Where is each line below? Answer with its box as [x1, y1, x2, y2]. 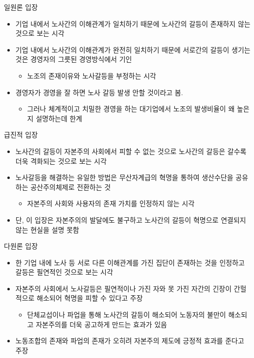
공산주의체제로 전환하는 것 [30, 181, 111, 192]
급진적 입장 [4, 129, 38, 140]
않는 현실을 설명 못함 [15, 224, 79, 234]
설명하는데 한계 [36, 113, 82, 123]
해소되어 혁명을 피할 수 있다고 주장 [37, 293, 143, 303]
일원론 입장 [4, 2, 38, 12]
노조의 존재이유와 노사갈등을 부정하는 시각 [27, 70, 156, 80]
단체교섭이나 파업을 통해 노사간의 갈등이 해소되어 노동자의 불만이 [27, 309, 226, 320]
